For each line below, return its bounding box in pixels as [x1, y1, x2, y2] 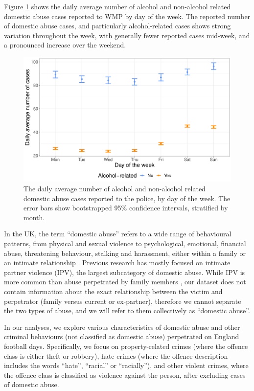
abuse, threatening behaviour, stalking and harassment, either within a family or [4, 248, 246, 258]
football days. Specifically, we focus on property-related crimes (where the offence [4, 341, 248, 351]
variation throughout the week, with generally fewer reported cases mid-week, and [4, 30, 250, 40]
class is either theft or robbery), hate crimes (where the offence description [4, 350, 228, 361]
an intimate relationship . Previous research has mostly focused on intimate [4, 257, 231, 268]
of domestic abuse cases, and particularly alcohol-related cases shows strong [4, 21, 231, 31]
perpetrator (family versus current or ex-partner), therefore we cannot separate [4, 296, 241, 306]
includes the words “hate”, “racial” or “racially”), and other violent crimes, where [4, 360, 249, 370]
